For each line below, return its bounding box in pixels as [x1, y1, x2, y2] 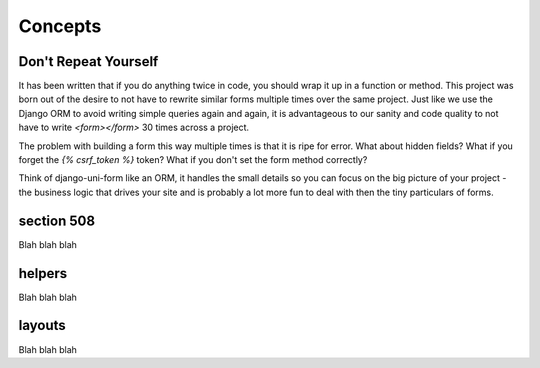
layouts [18, 317, 67, 334]
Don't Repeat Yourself [18, 53, 159, 70]
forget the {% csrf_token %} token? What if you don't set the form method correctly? [18, 154, 368, 166]
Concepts [18, 15, 102, 37]
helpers [18, 265, 68, 282]
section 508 [18, 212, 95, 229]
